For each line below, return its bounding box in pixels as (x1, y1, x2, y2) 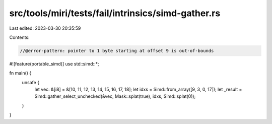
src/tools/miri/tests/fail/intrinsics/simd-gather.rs (9, 8, 221, 19)
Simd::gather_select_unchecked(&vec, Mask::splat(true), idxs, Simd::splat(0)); (34, 93, 196, 99)
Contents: (9, 34, 30, 40)
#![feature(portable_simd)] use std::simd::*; (9, 60, 99, 67)
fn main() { (9, 70, 32, 76)
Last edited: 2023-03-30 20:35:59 (9, 25, 81, 31)
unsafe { (22, 79, 40, 85)
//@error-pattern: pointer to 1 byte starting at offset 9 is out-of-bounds (20, 48, 214, 53)
